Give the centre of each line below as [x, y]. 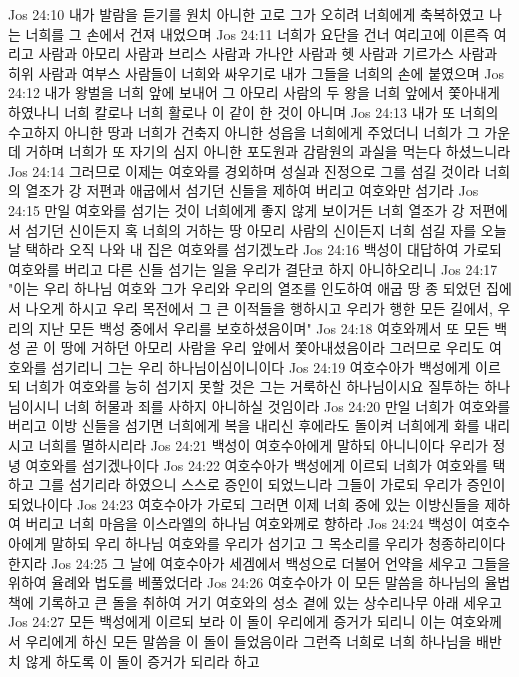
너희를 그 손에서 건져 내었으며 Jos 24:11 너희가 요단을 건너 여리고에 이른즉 [257, 33]
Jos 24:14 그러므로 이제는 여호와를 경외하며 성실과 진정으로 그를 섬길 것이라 [244, 170]
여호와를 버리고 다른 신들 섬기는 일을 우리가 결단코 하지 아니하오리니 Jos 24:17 [253, 268]
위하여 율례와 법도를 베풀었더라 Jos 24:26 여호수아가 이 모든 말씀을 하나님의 [244, 582]
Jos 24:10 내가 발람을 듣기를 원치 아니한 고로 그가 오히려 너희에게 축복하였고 [246, 14]
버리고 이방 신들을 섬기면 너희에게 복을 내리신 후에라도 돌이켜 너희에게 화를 [244, 425]
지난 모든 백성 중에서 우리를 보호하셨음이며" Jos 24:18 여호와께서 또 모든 [264, 327]
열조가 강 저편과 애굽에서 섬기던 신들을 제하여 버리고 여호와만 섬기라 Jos [252, 190]
